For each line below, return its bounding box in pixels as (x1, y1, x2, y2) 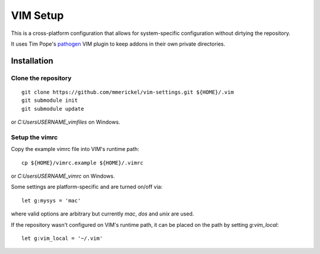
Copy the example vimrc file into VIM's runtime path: (11, 146, 139, 153)
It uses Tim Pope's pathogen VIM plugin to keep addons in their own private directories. (11, 40, 225, 47)
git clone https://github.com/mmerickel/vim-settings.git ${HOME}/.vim (21, 89, 234, 95)
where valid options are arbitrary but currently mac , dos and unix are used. (11, 210, 194, 217)
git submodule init (21, 97, 78, 104)
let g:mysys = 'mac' (21, 197, 81, 204)
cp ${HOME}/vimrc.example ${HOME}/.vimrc (21, 159, 143, 166)
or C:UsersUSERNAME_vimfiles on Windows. (11, 118, 121, 126)
